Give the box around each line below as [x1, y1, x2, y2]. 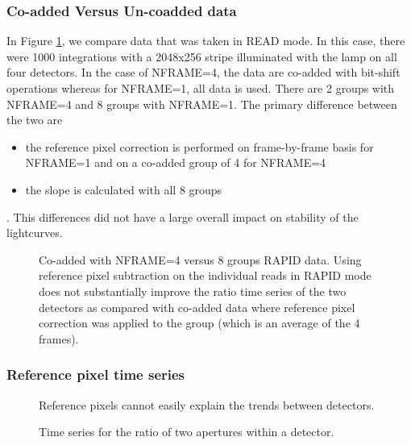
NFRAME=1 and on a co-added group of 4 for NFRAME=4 [25, 154, 326, 171]
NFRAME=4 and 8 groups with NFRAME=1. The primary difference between [6, 95, 397, 112]
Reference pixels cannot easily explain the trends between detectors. [39, 396, 375, 413]
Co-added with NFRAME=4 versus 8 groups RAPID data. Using [39, 251, 362, 268]
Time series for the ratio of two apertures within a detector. [39, 423, 334, 440]
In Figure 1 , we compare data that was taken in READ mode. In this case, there [6, 32, 405, 49]
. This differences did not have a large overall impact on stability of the [6, 208, 359, 225]
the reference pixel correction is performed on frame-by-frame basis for [25, 138, 374, 155]
